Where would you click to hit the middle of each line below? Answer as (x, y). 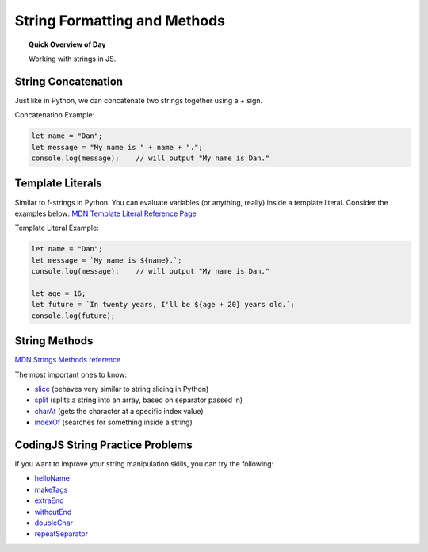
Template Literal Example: (57, 228)
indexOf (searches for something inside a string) (114, 422)
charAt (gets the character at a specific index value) (119, 411)
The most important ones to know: (71, 374)
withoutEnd (53, 512)
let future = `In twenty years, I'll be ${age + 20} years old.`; (163, 305)
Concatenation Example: (55, 115)
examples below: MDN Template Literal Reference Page (106, 213)
